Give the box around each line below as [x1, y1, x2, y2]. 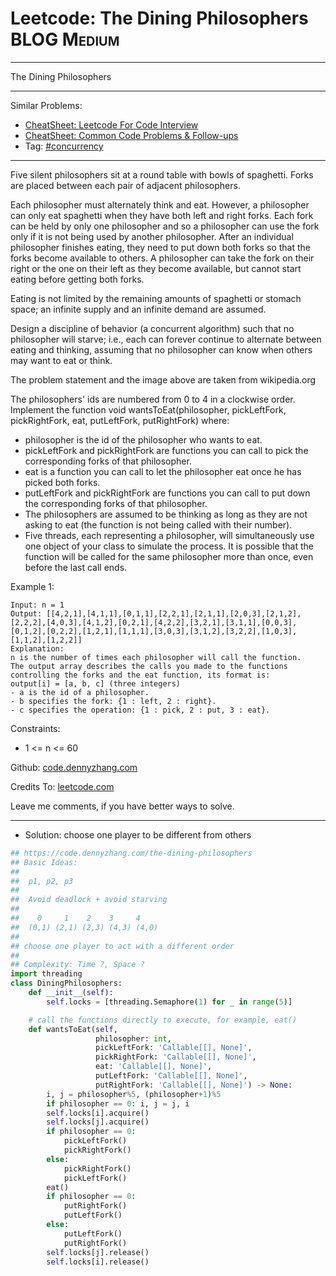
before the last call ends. [24, 561, 128, 573]
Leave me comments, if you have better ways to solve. [10, 800, 235, 812]
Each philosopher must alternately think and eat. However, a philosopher [10, 198, 310, 211]
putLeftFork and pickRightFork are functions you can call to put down [24, 487, 311, 499]
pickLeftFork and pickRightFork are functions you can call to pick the [24, 444, 309, 456]
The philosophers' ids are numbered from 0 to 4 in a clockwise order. [10, 393, 296, 405]
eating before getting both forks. [10, 273, 145, 285]
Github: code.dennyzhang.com [10, 761, 138, 773]
